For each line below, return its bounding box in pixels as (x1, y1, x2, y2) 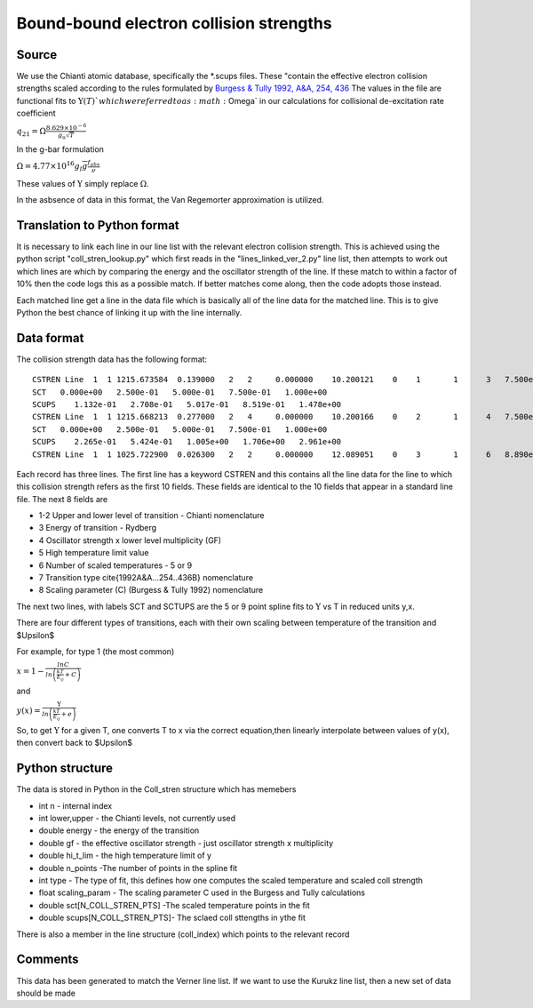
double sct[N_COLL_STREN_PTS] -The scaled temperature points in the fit (38, 900, 310, 910)
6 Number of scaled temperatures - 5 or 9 (38, 560, 193, 571)
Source (16, 47, 58, 62)
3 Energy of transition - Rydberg (38, 523, 157, 533)
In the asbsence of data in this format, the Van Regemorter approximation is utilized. (16, 195, 324, 205)
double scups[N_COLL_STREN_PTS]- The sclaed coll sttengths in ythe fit (38, 912, 306, 924)
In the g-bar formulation (16, 143, 104, 155)
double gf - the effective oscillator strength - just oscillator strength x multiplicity (38, 837, 334, 848)
